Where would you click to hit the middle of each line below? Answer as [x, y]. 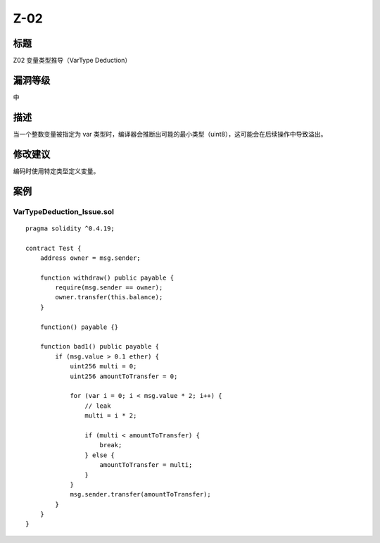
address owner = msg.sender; [90, 258]
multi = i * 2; [111, 416]
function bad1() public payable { [100, 347]
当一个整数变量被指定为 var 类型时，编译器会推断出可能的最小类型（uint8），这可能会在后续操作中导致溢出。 [170, 134]
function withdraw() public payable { [107, 277]
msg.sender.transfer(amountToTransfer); [140, 494]
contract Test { [53, 248]
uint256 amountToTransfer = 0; [124, 376]
